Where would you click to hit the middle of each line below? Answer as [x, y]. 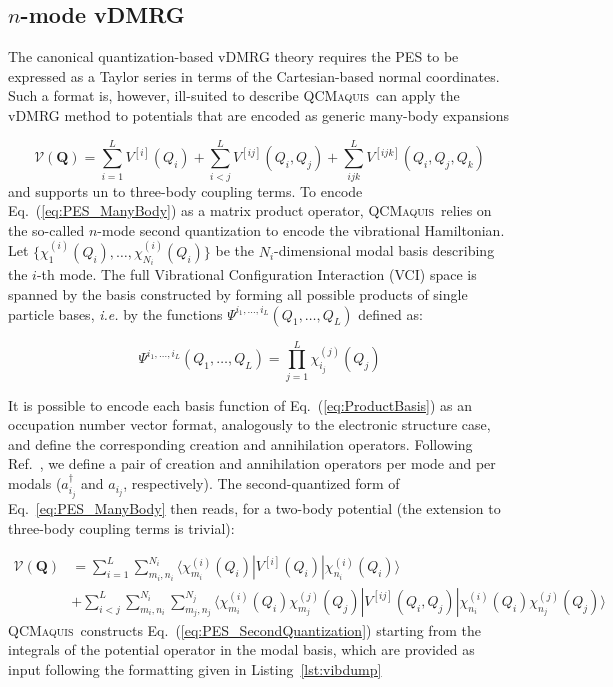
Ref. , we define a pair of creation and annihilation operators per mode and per [252, 463]
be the [234, 250]
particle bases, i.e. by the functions [115, 313]
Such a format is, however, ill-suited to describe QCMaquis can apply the [234, 95]
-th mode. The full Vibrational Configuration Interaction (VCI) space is [256, 274]
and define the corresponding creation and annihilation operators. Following [240, 443]
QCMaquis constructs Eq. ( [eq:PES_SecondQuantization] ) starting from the [244, 629]
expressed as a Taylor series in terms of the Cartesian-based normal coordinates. [254, 75]
